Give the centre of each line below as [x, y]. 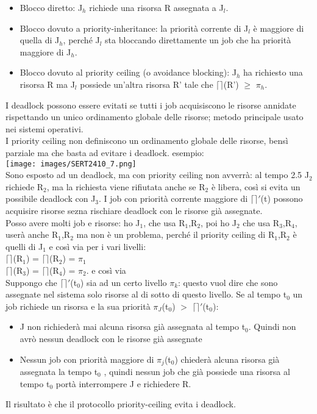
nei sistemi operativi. [45, 128]
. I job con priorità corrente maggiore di [173, 198]
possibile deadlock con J [51, 198]
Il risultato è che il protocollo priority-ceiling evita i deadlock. [121, 404]
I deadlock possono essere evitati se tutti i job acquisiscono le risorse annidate [151, 105]
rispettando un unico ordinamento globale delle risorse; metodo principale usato [155, 117]
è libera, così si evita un [256, 186]
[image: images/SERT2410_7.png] [71, 164]
